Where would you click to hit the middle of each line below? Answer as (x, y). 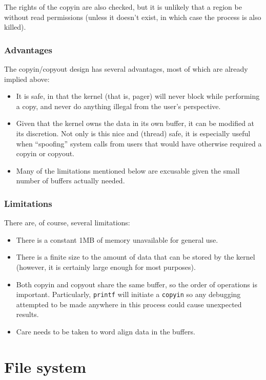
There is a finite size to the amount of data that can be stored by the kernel (136, 257)
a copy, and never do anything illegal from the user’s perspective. (118, 106)
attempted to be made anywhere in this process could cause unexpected (129, 304)
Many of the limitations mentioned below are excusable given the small (128, 170)
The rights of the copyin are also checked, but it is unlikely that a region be (123, 7)
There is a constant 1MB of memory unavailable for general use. (117, 239)
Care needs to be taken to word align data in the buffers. (106, 331)
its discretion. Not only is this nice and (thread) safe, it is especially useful (133, 133)
